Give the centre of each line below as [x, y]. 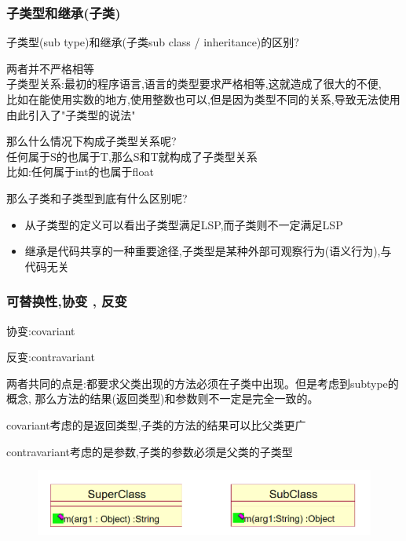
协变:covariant [41, 330]
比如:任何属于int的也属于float [80, 172]
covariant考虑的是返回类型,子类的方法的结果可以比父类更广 [156, 424]
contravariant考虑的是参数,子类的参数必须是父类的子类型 [150, 451]
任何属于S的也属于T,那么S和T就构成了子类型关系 [132, 156]
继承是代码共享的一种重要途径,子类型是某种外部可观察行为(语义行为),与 [208, 251]
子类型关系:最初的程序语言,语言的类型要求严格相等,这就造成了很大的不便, [194, 84]
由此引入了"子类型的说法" [71, 114]
